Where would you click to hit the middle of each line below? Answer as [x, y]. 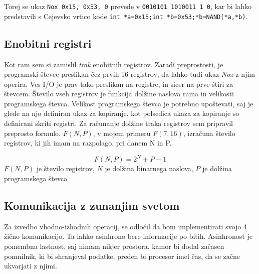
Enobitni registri [48, 43]
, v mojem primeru [122, 133]
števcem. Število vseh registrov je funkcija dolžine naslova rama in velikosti [119, 94]
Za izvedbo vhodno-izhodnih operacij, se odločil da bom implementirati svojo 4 [125, 226]
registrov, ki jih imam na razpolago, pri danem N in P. [88, 143]
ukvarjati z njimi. [31, 266]
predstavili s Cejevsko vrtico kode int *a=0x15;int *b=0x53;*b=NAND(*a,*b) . [126, 16]
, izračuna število [209, 133]
